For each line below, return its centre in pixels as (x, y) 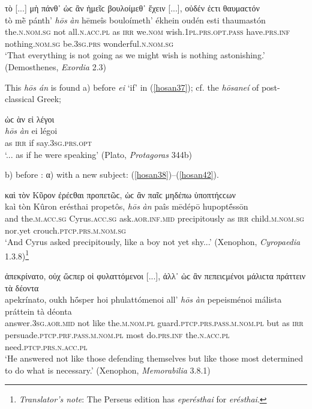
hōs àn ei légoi (31, 131)
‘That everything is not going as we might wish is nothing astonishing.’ (135, 55)
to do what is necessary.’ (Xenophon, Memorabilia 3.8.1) (108, 370)
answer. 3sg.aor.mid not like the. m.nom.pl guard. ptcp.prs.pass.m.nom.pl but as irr (154, 323)
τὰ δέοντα (22, 287)
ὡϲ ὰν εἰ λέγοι (30, 119)
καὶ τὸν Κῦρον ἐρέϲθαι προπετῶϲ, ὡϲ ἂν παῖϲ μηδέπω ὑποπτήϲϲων (120, 194)
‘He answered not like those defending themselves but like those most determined (154, 358)
